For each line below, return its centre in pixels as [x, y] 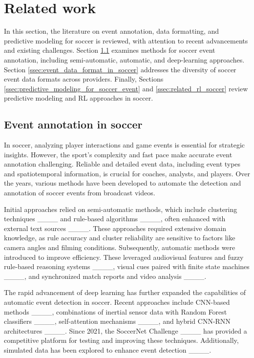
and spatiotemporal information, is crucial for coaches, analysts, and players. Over [127, 173]
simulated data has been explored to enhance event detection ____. [108, 349]
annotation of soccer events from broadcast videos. [80, 193]
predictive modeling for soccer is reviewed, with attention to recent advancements [126, 40]
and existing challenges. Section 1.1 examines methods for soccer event [110, 50]
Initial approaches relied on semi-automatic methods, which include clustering [121, 209]
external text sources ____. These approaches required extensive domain [115, 228]
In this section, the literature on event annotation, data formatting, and [112, 31]
